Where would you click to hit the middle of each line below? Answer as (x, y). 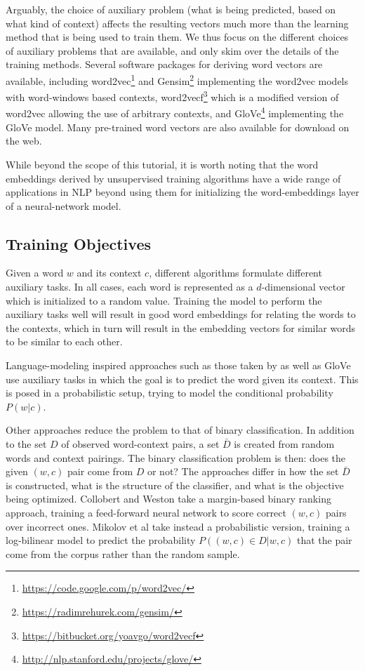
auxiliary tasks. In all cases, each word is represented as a (130, 287)
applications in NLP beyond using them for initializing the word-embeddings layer (182, 192)
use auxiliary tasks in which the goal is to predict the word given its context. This (182, 379)
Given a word (35, 273)
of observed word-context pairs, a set (140, 444)
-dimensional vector (303, 287)
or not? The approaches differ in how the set (243, 471)
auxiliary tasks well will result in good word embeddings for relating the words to (181, 314)
